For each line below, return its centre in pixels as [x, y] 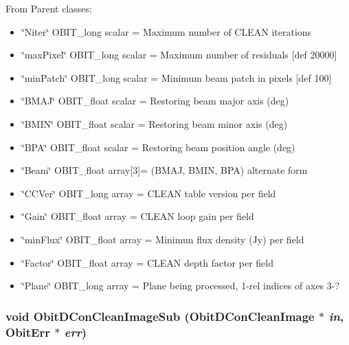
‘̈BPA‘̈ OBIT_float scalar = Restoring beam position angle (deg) [158, 147]
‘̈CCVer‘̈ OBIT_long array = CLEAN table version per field [149, 193]
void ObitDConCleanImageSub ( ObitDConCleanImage [160, 316]
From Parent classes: [49, 8]
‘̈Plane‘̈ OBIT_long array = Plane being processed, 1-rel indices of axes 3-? [181, 286]
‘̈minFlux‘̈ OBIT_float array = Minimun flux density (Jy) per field [163, 239]
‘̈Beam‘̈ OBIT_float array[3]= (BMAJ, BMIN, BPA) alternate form [165, 170]
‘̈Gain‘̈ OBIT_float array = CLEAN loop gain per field [138, 216]
